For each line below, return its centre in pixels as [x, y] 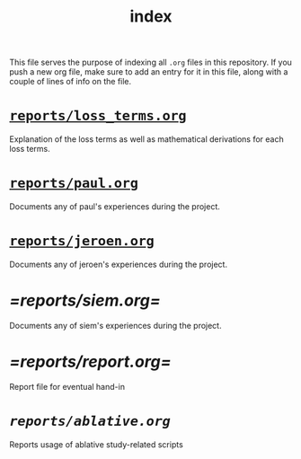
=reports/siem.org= [85, 300]
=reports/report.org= [90, 362]
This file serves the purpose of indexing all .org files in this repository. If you [150, 62]
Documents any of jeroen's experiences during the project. [118, 264]
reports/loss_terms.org [98, 116]
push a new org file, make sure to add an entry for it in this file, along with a [149, 72]
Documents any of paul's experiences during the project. [115, 207]
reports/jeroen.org [82, 241]
